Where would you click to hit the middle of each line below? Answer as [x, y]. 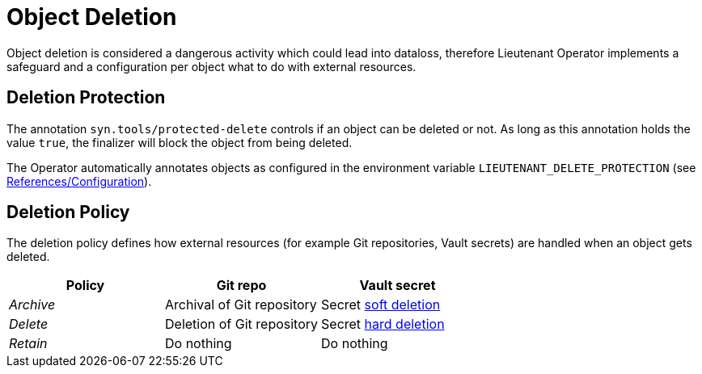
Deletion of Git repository [242, 324]
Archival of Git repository [241, 305]
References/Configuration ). [79, 181]
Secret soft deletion [381, 305]
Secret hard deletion [383, 324]
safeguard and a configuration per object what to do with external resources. [211, 66]
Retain [28, 344]
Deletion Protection [86, 98]
